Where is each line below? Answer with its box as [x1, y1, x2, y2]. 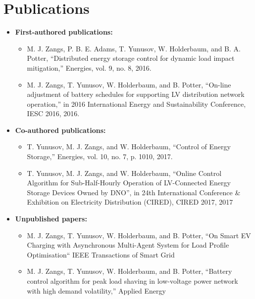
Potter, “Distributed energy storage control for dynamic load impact [27, 53, 235, 63]
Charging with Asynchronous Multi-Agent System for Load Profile [27, 240, 229, 250]
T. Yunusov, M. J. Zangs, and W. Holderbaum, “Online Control [27, 168, 222, 178]
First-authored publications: [15, 27, 113, 37]
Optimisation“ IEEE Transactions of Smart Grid [27, 249, 175, 259]
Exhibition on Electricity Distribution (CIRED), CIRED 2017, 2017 [27, 197, 233, 207]
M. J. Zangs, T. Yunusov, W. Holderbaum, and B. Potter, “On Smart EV [27, 230, 251, 240]
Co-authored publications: [15, 125, 106, 135]
